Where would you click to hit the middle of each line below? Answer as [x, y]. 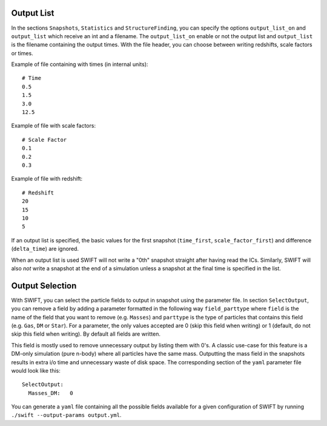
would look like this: [36, 370]
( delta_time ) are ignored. [45, 249]
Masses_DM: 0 [51, 393]
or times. [22, 53]
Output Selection [44, 286]
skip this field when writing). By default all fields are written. [86, 334]
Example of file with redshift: [47, 179]
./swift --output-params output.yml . [66, 415]
